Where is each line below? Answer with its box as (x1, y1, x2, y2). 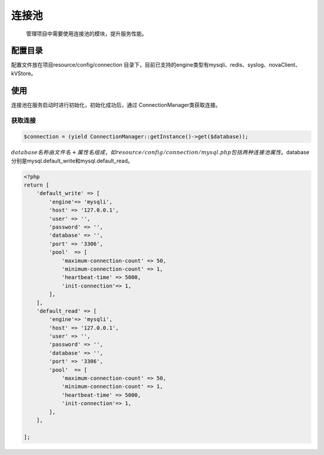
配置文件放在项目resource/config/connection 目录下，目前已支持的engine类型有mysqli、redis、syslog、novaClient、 (11, 61, 301, 68)
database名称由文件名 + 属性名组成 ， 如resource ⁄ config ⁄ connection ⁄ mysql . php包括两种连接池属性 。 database (11, 149, 310, 156)
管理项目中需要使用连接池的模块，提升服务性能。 (26, 30, 147, 37)
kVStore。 (11, 70, 37, 77)
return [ (23, 182, 50, 188)
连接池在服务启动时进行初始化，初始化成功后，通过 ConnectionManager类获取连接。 (11, 101, 221, 108)
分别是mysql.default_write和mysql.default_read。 (11, 157, 133, 164)
